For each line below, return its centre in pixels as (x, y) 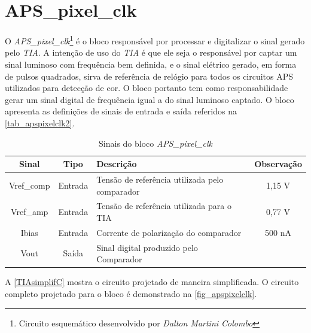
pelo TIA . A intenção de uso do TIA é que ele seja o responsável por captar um (151, 52)
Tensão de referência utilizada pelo (160, 179)
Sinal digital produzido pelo (147, 247)
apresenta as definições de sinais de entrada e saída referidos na (121, 111)
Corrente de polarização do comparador (169, 232)
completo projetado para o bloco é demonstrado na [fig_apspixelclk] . (131, 293)
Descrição (117, 164)
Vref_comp (30, 185)
